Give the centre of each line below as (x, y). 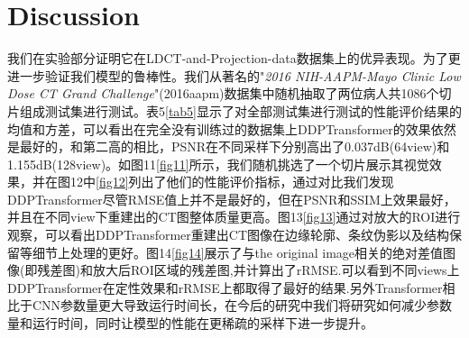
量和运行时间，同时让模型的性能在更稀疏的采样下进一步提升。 (190, 323)
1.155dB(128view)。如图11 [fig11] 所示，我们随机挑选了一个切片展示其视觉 (218, 164)
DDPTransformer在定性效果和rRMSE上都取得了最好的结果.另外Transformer (225, 287)
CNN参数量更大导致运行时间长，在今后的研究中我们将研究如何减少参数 (242, 305)
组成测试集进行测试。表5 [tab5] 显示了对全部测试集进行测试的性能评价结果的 (241, 110)
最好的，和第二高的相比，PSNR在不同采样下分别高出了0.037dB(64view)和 (234, 146)
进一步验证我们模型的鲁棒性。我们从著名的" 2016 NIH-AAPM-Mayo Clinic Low (234, 75)
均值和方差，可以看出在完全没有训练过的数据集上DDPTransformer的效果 (219, 128)
